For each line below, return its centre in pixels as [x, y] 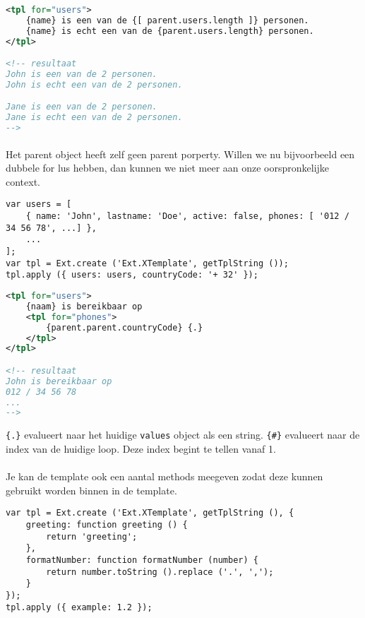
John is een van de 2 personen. [82, 75]
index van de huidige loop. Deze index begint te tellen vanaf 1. [141, 448]
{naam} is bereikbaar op [84, 306]
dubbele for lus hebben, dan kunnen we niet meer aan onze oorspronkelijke [168, 168]
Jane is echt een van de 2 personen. [94, 118]
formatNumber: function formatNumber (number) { [142, 560]
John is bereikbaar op [59, 381]
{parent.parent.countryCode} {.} [125, 327]
